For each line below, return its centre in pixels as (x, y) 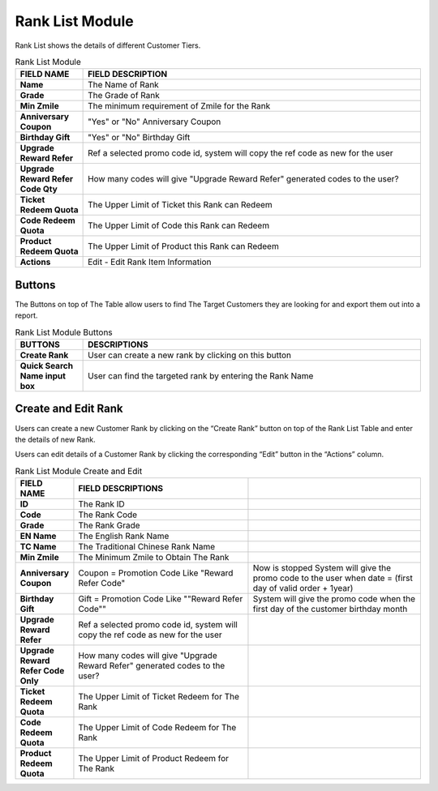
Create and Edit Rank (69, 409)
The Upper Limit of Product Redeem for (154, 759)
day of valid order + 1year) (303, 588)
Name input (43, 375)
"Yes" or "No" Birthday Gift (139, 138)
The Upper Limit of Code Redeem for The (157, 728)
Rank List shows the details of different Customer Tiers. (108, 45)
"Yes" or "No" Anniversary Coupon (155, 122)
